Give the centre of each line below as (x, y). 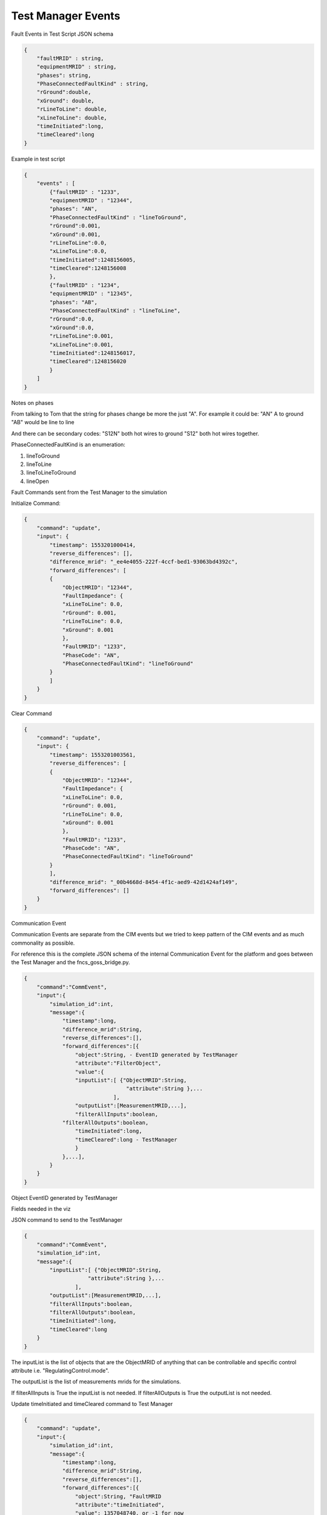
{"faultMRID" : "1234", (85, 285)
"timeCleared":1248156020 (88, 361)
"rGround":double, (64, 92)
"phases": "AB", (74, 302)
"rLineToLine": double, (72, 109)
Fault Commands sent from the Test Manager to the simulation (89, 492)
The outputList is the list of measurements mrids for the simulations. (96, 1382)
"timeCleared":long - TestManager (126, 1140)
